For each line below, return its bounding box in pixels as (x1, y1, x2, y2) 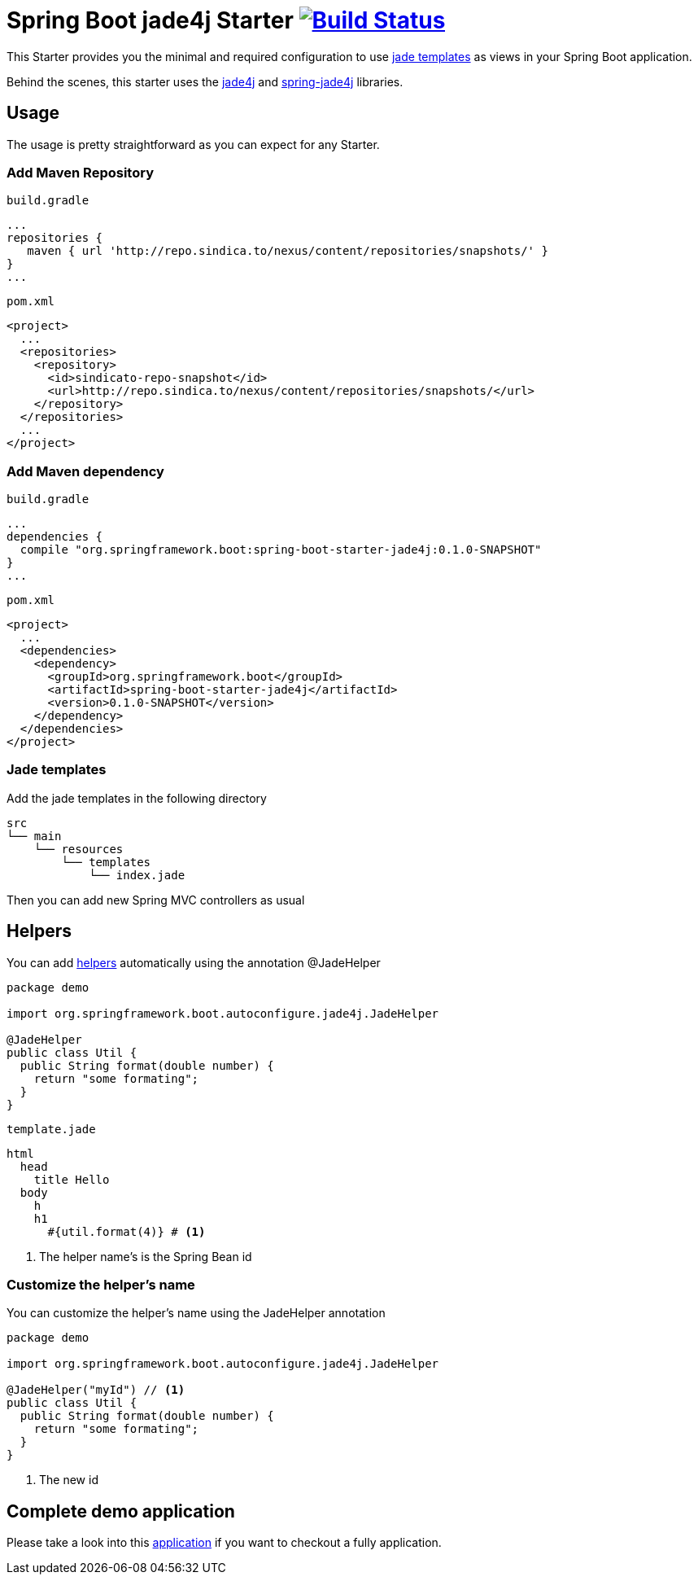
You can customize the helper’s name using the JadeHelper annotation (7, 1306, 386, 1320)
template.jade (7, 1122, 96, 1136)
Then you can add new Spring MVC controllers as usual (7, 892, 305, 907)
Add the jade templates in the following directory (7, 790, 267, 805)
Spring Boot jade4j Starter (7, 7, 294, 34)
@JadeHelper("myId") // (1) (7, 1383, 185, 1397)
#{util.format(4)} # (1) (47, 1224, 206, 1238)
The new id (39, 1473, 98, 1487)
